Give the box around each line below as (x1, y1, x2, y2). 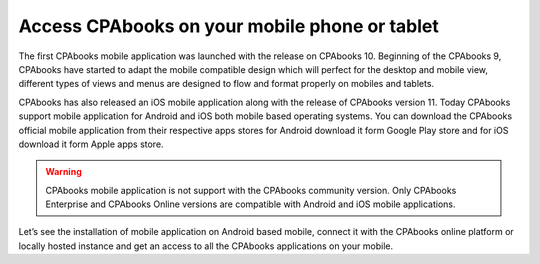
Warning (45, 166, 82, 178)
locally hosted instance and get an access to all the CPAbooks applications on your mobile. (18, 240, 394, 252)
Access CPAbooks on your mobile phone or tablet (18, 15, 439, 37)
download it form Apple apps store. (18, 138, 164, 150)
